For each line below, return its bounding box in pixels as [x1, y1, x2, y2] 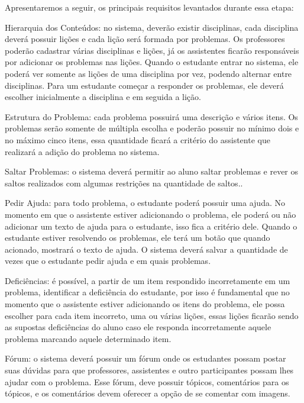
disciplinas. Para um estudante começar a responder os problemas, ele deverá [5, 79, 284, 91]
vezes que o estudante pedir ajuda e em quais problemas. [5, 254, 211, 267]
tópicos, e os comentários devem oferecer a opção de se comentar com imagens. [5, 387, 290, 399]
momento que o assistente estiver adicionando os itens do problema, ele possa [5, 298, 285, 310]
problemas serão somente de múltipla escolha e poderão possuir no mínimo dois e [5, 122, 299, 134]
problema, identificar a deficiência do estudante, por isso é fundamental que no [5, 286, 290, 298]
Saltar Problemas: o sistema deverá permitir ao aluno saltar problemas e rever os [5, 165, 299, 178]
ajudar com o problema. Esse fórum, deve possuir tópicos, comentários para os [5, 375, 289, 388]
